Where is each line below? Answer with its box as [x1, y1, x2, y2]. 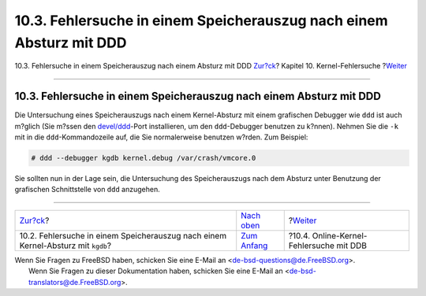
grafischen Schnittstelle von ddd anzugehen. [14, 185, 161, 194]
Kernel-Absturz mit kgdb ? [19, 240, 112, 251]
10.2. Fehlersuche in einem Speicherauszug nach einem [19, 230, 227, 241]
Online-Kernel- [312, 230, 368, 241]
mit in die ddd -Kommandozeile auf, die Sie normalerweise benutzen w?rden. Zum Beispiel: [14, 132, 308, 142]
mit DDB [336, 240, 367, 251]
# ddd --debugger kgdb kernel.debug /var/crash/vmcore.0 [31, 154, 256, 163]
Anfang [241, 240, 268, 251]
